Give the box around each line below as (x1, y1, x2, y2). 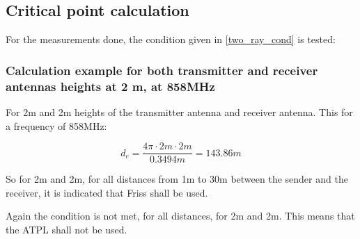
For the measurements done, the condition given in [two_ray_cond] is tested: (6, 32, 336, 47)
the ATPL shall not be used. (6, 222, 127, 236)
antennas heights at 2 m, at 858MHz (6, 77, 215, 94)
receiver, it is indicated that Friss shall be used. (6, 185, 208, 199)
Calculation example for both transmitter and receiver (6, 61, 318, 79)
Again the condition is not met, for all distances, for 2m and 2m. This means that (6, 208, 355, 223)
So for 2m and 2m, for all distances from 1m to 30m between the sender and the (6, 172, 348, 186)
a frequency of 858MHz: (6, 118, 107, 133)
